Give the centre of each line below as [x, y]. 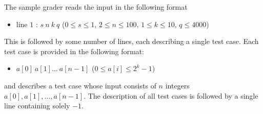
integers [177, 85]
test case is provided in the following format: [74, 51]
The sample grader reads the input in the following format [96, 7]
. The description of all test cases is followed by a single [171, 95]
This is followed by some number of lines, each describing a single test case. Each [131, 41]
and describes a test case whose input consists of [80, 85]
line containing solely [37, 106]
